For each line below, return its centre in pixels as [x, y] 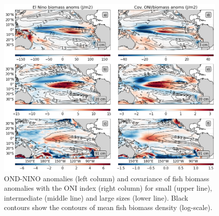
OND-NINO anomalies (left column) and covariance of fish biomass [107, 178]
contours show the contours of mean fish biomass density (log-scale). [108, 207]
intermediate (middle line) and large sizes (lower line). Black [96, 197]
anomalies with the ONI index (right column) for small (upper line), [108, 188]
